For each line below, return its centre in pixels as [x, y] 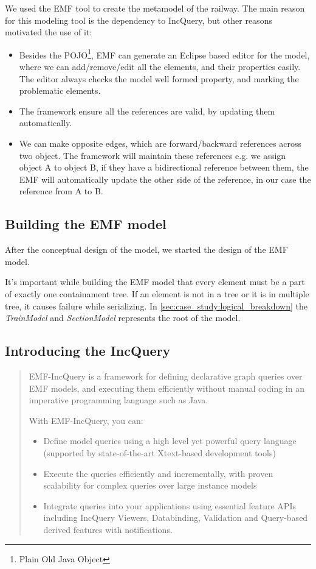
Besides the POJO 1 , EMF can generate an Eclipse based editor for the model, [164, 54]
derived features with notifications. [108, 529]
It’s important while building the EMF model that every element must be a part [155, 282]
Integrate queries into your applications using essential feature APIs [170, 505]
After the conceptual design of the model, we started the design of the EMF [146, 249]
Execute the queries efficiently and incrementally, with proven [158, 473]
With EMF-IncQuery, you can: [86, 420]
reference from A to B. [61, 191]
